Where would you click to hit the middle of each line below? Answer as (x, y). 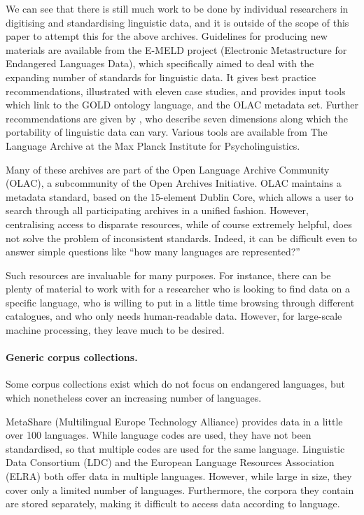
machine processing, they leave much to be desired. (115, 330)
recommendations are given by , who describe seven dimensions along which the (177, 118)
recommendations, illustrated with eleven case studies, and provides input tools (176, 91)
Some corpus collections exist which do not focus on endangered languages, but (176, 384)
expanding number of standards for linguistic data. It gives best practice (161, 77)
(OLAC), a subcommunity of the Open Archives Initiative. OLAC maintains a (174, 183)
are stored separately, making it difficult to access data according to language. (173, 503)
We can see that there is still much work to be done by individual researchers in (177, 8)
